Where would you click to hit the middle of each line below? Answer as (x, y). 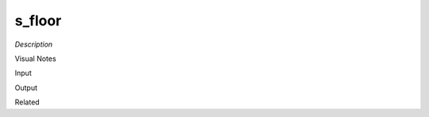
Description (34, 44)
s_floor (38, 21)
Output (26, 88)
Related (27, 102)
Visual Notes (35, 58)
